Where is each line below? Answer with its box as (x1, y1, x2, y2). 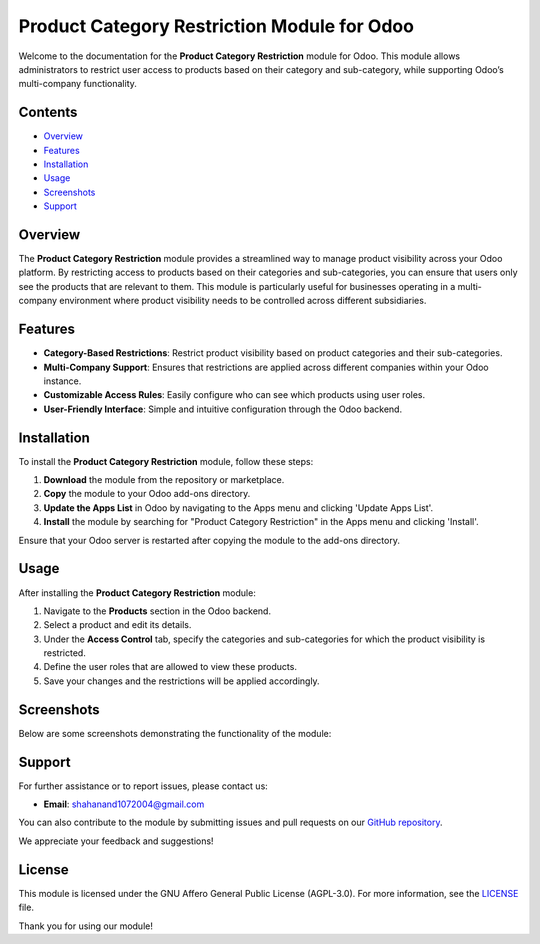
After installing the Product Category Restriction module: (18, 586, 257, 599)
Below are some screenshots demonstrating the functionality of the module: (18, 727, 332, 739)
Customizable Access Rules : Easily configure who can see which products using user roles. (43, 389, 426, 401)
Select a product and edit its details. (43, 619, 192, 631)
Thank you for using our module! (18, 920, 154, 932)
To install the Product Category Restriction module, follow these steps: (18, 455, 314, 467)
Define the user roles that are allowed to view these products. (43, 661, 297, 673)
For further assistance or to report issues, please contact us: (18, 780, 269, 792)
